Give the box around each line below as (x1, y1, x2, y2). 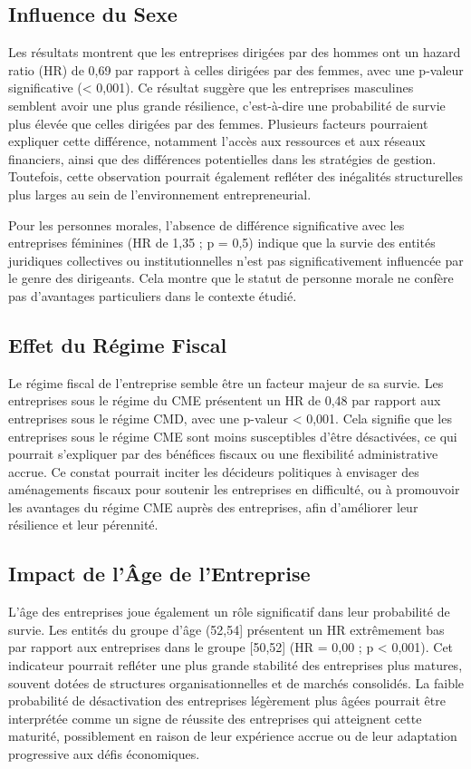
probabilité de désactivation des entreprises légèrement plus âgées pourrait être (8, 691, 446, 710)
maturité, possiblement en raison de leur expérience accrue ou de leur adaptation (8, 726, 457, 745)
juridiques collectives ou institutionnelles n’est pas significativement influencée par (8, 250, 464, 269)
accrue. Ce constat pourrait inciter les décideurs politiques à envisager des (8, 462, 419, 481)
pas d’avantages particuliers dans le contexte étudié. (8, 286, 297, 305)
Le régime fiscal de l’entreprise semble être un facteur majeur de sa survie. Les (8, 373, 444, 392)
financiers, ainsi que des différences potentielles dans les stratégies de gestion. (8, 149, 437, 168)
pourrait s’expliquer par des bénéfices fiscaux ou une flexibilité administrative (8, 444, 438, 463)
